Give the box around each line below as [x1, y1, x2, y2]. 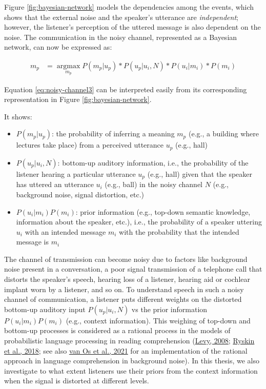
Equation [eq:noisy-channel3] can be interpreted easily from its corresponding [4, 84, 247, 94]
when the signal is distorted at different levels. [4, 375, 149, 386]
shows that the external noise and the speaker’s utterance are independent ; [4, 11, 238, 22]
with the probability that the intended [119, 226, 239, 237]
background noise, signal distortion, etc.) [16, 189, 145, 199]
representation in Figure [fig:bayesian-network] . [4, 94, 152, 105]
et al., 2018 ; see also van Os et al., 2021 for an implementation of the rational [4, 345, 248, 356]
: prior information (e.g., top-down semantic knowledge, [75, 206, 251, 217]
